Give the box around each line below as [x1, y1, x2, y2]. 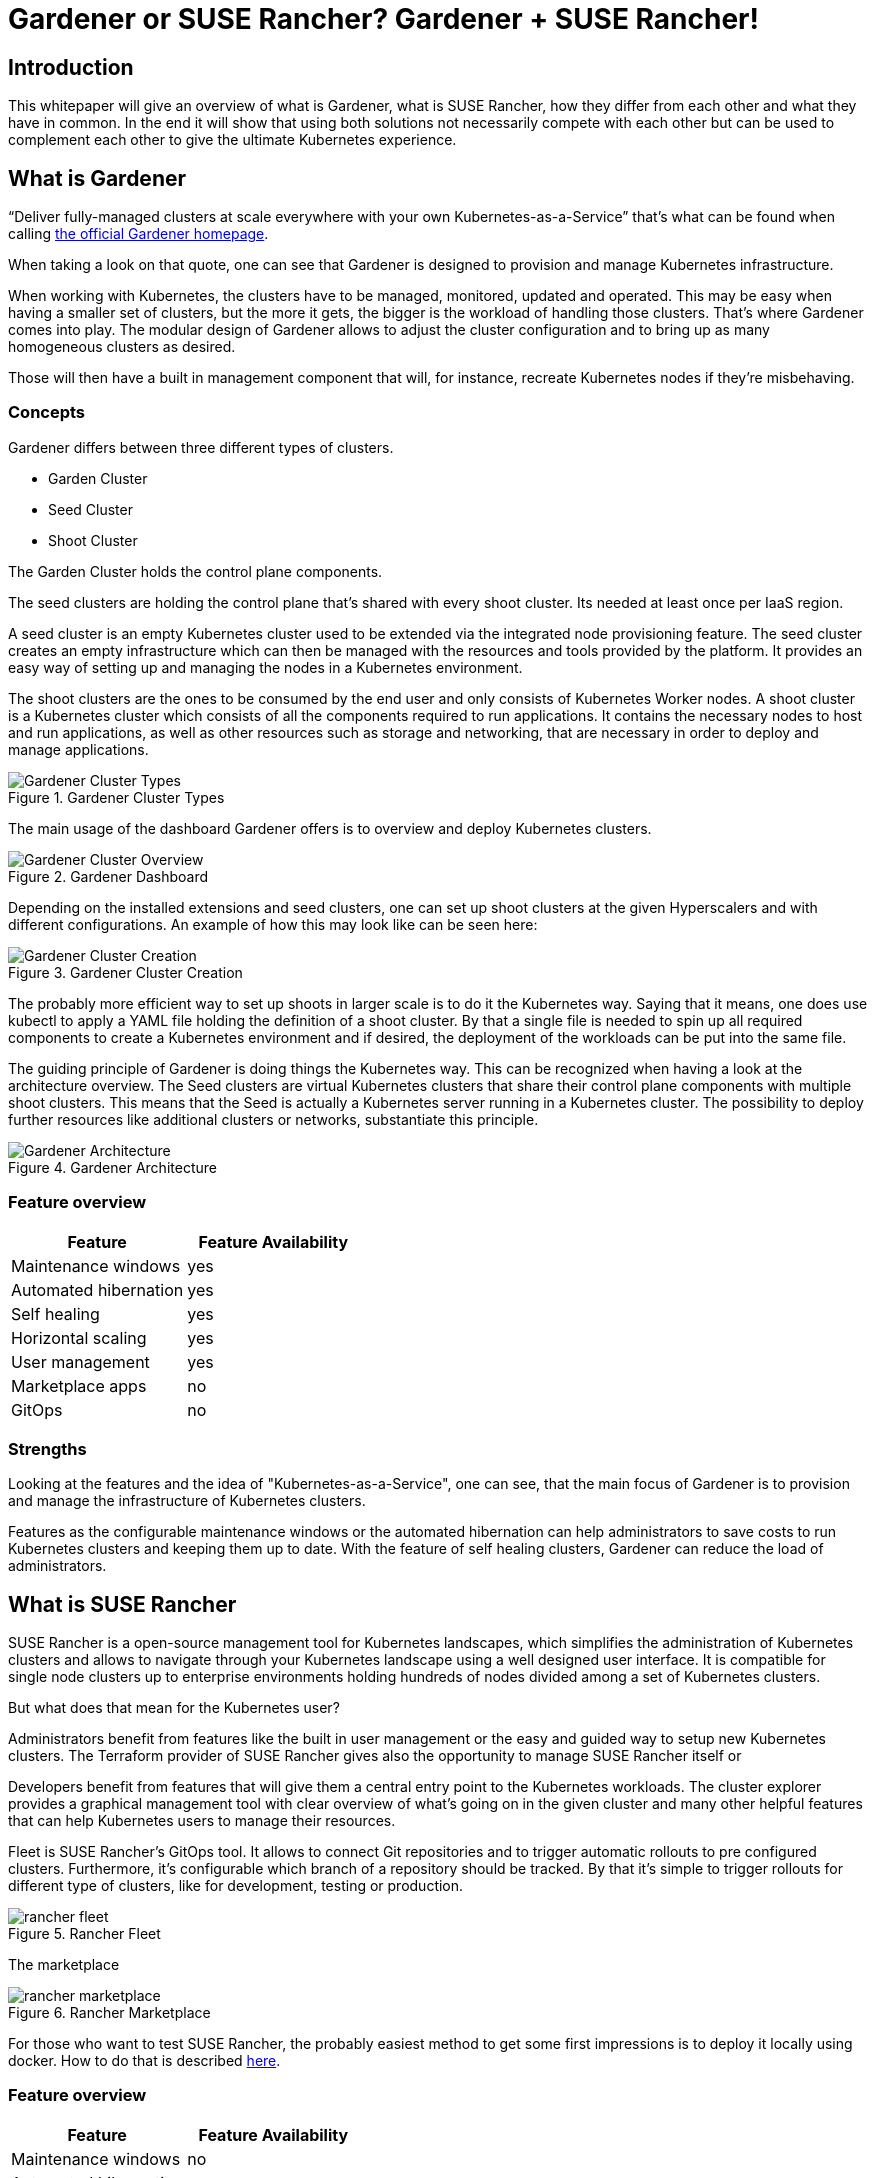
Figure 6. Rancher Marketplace [8, 2004, 211, 2022]
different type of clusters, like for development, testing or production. [8, 1877, 464, 1895]
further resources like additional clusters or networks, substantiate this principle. [8, 1110, 539, 1128]
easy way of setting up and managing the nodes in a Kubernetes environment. [8, 658, 523, 676]
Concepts [8, 402, 86, 423]
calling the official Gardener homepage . [8, 225, 269, 243]
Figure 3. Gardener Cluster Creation [8, 963, 243, 981]
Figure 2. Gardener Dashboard [8, 867, 209, 885]
